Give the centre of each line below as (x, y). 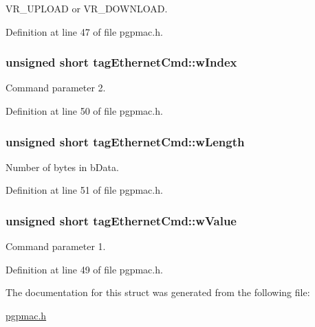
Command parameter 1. (56, 246)
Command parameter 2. (56, 88)
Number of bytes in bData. (62, 167)
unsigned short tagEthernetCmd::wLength (125, 141)
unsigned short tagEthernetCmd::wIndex (121, 62)
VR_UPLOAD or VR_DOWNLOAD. (87, 8)
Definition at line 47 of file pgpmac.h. (84, 31)
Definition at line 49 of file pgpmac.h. (84, 269)
